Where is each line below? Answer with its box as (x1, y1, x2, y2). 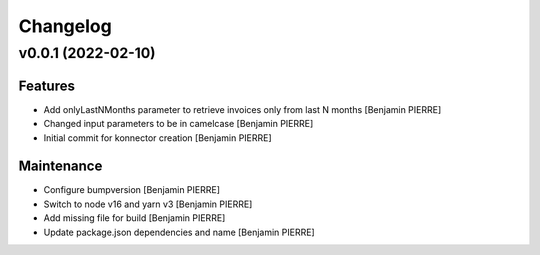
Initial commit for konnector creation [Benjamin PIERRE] (43, 131, 272, 144)
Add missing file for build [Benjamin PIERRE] (43, 212, 226, 224)
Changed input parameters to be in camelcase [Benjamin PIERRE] (43, 118, 314, 130)
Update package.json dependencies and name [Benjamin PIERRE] (43, 226, 315, 238)
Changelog (18, 15, 112, 37)
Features (18, 77, 75, 94)
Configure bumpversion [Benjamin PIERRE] (43, 184, 220, 196)
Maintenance (18, 158, 103, 175)
